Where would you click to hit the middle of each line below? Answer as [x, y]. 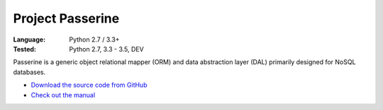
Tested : [25, 49]
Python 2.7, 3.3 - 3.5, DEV [107, 49]
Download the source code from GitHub [89, 85]
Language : [29, 39]
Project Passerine [66, 18]
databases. [29, 72]
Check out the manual [63, 94]
